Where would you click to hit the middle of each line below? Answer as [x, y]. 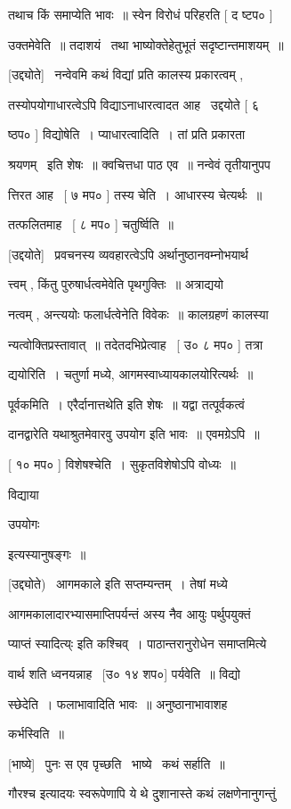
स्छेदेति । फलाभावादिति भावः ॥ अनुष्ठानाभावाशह [118, 703]
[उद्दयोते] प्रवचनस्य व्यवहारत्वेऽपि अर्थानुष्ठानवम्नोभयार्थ [129, 254]
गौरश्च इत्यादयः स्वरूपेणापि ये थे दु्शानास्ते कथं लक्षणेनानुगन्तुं [142, 793]
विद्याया [24, 494]
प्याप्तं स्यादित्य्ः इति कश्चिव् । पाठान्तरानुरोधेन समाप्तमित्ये [137, 644]
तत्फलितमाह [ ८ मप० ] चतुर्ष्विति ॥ [91, 224]
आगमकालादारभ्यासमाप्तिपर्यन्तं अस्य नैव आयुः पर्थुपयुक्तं [129, 613]
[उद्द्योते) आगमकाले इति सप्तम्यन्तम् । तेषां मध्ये [118, 584]
